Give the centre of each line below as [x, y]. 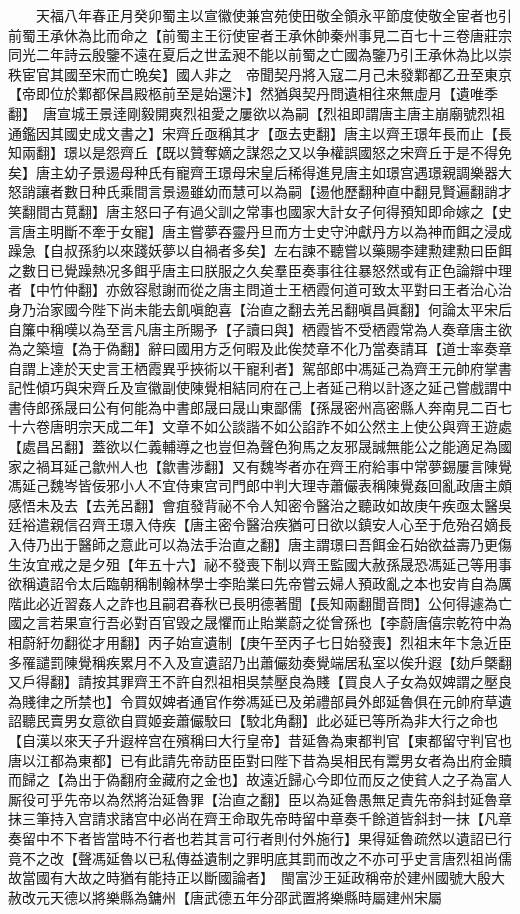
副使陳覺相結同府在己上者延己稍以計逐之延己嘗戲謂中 [336, 387]
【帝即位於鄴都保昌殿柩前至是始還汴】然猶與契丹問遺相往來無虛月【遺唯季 [253, 93]
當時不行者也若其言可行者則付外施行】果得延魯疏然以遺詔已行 [308, 837]
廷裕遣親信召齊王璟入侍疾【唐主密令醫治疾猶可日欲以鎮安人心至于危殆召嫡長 [260, 524]
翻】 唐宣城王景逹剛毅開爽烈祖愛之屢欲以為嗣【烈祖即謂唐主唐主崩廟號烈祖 [256, 112]
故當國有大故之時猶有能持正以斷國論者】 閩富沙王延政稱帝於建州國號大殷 [249, 877]
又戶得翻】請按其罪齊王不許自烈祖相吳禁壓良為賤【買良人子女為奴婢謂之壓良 [260, 681]
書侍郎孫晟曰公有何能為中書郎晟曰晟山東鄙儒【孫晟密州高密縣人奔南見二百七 [260, 406]
